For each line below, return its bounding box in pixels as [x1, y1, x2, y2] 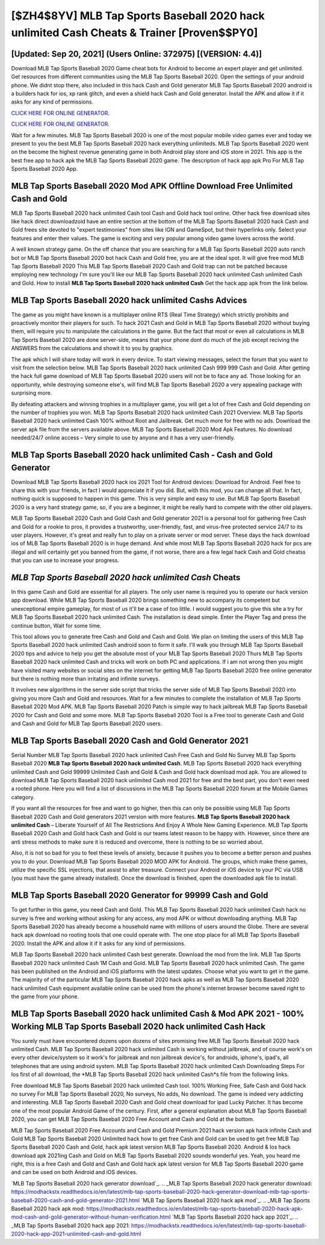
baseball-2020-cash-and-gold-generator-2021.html [11, 1196, 140, 1203]
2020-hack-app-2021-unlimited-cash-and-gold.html [11, 1231, 141, 1238]
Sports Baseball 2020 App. [11, 165, 78, 173]
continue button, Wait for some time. [11, 622, 102, 629]
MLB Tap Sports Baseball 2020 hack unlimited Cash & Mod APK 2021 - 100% [11, 1009, 305, 1019]
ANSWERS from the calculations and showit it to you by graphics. [11, 345, 174, 352]
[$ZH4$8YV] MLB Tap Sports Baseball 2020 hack [11, 9, 265, 22]
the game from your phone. [11, 993, 79, 1000]
